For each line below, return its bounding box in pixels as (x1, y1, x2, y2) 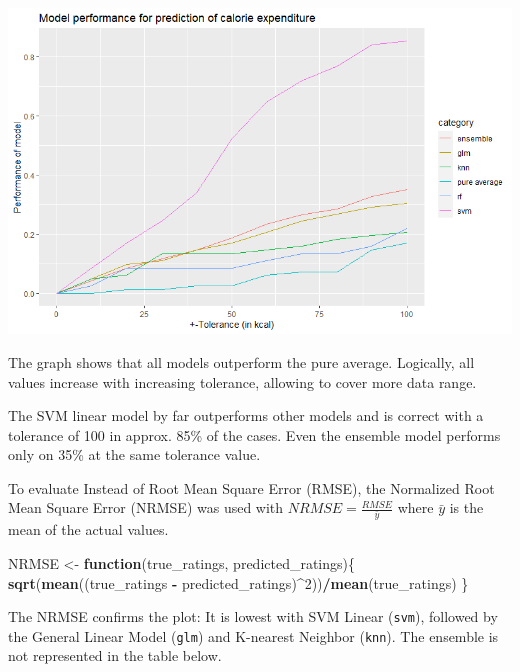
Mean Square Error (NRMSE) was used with (8, 497, 284, 518)
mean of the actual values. (8, 519, 169, 540)
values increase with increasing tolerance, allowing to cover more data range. (8, 371, 477, 392)
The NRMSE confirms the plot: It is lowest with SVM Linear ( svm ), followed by (8, 606, 498, 627)
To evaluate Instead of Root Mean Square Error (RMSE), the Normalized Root (8, 477, 495, 498)
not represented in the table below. (8, 645, 222, 666)
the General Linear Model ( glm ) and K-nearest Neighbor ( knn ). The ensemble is (8, 625, 499, 646)
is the (449, 497, 484, 518)
